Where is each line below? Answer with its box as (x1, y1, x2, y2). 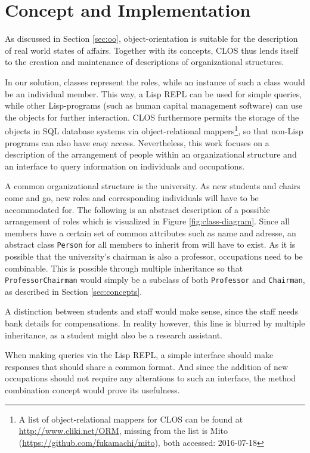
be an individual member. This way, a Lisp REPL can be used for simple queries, (5, 87, 302, 100)
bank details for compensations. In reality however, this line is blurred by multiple (5, 316, 305, 329)
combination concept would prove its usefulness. (5, 383, 180, 396)
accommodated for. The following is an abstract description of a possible (5, 203, 270, 215)
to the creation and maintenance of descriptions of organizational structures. (5, 56, 284, 68)
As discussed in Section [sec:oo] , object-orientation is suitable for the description (5, 32, 298, 45)
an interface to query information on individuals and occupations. (5, 159, 245, 172)
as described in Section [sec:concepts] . (5, 285, 142, 297)
